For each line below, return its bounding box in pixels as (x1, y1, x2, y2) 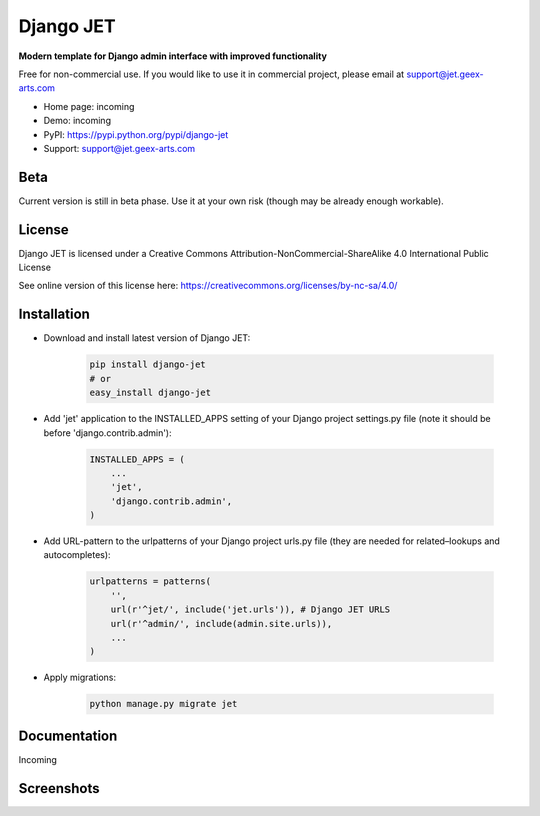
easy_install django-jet (89, 387, 212, 399)
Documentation (18, 727, 118, 744)
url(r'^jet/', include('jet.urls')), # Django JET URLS (110, 604, 391, 615)
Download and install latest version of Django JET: (43, 332, 251, 344)
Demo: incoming (43, 115, 112, 127)
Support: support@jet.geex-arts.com (43, 142, 196, 154)
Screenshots (18, 780, 100, 797)
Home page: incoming (43, 100, 135, 112)
